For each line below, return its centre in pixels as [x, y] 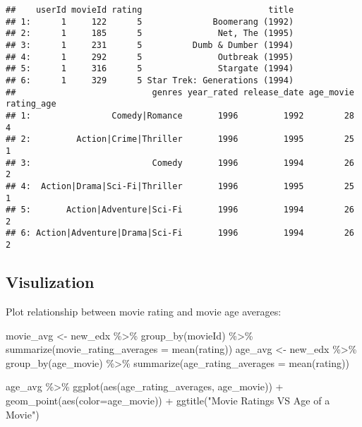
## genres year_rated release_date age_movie [180, 92]
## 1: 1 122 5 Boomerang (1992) [150, 22]
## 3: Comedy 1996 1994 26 [180, 163]
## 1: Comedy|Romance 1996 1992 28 [180, 115]
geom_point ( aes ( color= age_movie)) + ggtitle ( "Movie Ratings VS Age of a [168, 400]
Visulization [50, 282]
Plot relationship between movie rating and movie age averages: [144, 311]
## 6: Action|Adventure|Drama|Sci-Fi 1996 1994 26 [180, 233]
